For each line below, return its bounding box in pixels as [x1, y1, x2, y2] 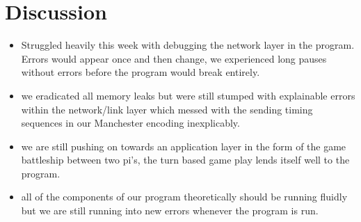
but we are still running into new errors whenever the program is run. [21, 203, 319, 218]
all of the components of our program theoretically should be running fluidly [21, 189, 348, 204]
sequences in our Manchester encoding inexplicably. [21, 116, 240, 130]
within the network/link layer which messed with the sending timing [21, 102, 313, 116]
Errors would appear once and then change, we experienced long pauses [21, 51, 327, 65]
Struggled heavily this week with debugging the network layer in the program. [21, 38, 355, 52]
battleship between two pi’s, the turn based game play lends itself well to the [21, 152, 350, 167]
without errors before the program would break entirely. [21, 65, 260, 79]
